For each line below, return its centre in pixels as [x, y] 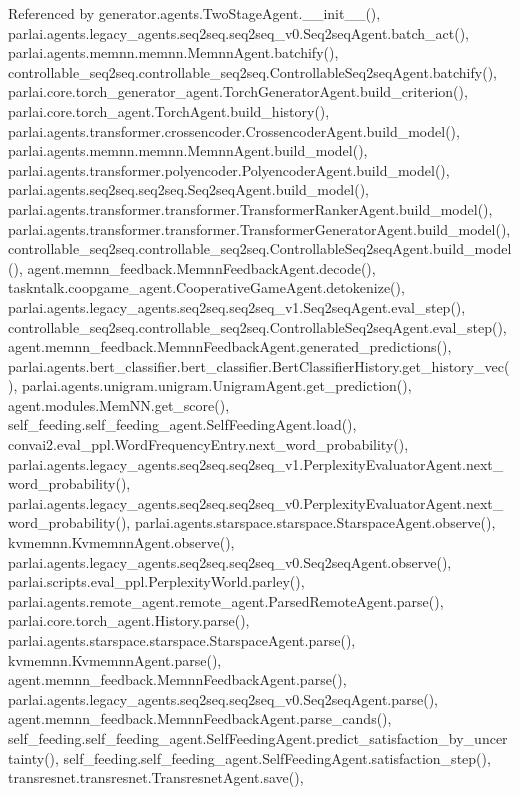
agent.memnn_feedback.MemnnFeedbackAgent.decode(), [201, 267]
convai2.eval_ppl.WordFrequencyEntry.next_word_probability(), [208, 444]
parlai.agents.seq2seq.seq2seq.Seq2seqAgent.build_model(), [189, 189]
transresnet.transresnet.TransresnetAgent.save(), [156, 777]
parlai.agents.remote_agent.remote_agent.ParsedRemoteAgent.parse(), [226, 600]
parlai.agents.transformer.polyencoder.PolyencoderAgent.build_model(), [229, 169]
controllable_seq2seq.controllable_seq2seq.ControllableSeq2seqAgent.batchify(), [252, 71]
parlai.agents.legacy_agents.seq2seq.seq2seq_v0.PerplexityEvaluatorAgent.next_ [256, 502]
